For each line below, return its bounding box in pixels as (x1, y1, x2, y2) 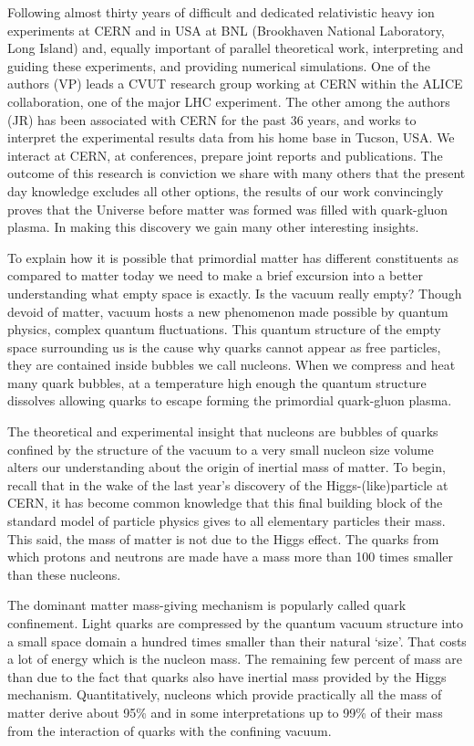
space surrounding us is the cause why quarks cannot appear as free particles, (7, 337, 441, 356)
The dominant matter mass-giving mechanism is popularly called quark (7, 595, 407, 615)
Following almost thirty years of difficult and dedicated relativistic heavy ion (7, 3, 435, 21)
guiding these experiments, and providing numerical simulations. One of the (7, 56, 431, 75)
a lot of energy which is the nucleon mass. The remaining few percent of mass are (7, 649, 463, 668)
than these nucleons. (7, 564, 121, 583)
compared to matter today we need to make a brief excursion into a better (7, 266, 424, 285)
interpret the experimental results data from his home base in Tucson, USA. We (7, 128, 455, 147)
